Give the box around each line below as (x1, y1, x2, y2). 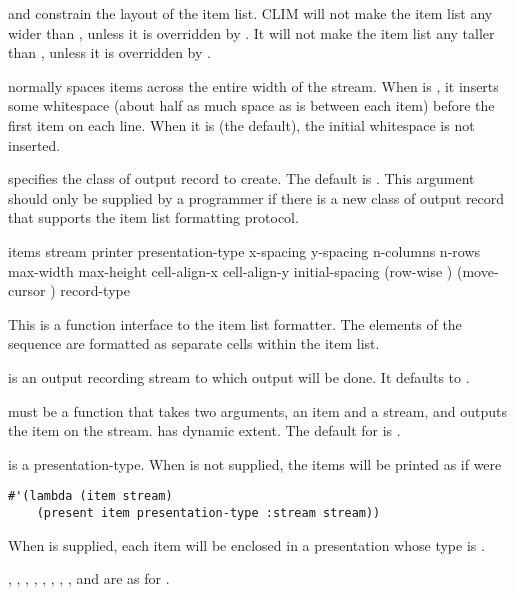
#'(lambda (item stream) (8, 489, 173, 504)
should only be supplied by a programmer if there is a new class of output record (8, 187, 505, 208)
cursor (8, 280, 46, 301)
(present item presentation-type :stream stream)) (36, 505, 381, 520)
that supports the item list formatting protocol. (8, 207, 299, 228)
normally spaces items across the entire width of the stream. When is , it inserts (8, 75, 499, 96)
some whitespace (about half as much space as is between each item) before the (8, 95, 495, 116)
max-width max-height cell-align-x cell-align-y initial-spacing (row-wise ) (8, 260, 453, 281)
